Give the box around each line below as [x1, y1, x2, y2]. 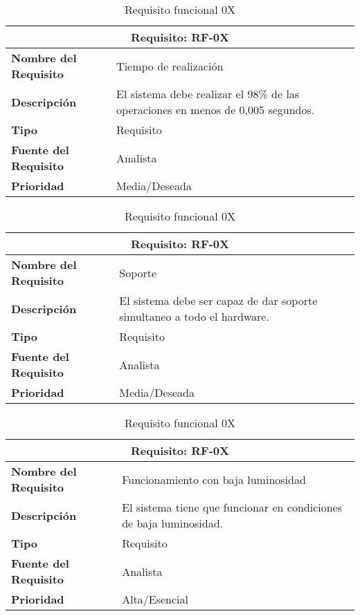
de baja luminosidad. [122, 515, 224, 531]
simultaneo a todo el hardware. [119, 308, 269, 324]
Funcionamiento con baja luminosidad [122, 471, 306, 487]
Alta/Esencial [122, 591, 188, 607]
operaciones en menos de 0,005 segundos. [116, 102, 315, 118]
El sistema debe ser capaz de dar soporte [119, 292, 318, 308]
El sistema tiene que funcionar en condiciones [122, 499, 342, 515]
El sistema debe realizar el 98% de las [116, 86, 300, 102]
